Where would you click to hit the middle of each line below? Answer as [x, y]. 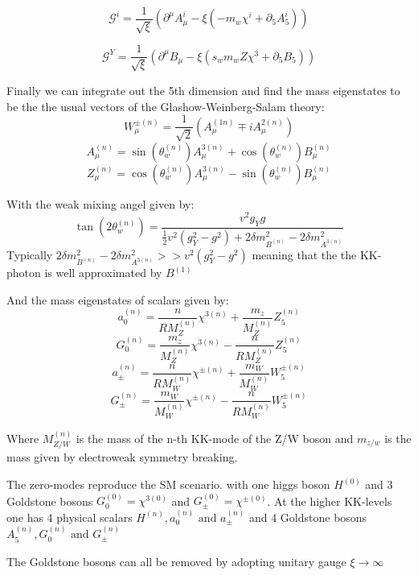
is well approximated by [103, 273]
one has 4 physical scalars [70, 517]
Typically [30, 254]
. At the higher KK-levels [330, 501]
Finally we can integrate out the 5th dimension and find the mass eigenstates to [203, 90]
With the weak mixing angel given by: [100, 203]
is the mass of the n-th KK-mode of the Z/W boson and [215, 438]
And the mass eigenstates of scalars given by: [118, 299]
